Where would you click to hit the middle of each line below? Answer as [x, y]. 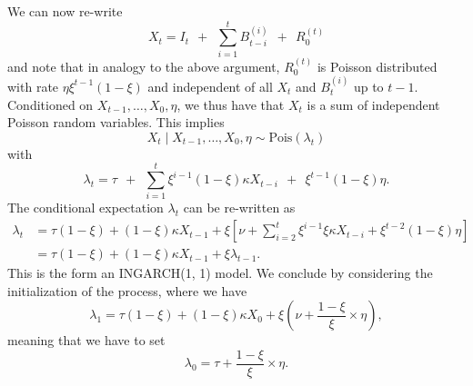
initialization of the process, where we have [127, 290]
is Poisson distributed [377, 66]
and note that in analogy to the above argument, [144, 66]
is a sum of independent [373, 104]
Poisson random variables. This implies [116, 122]
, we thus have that [231, 104]
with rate [33, 86]
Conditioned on [50, 104]
